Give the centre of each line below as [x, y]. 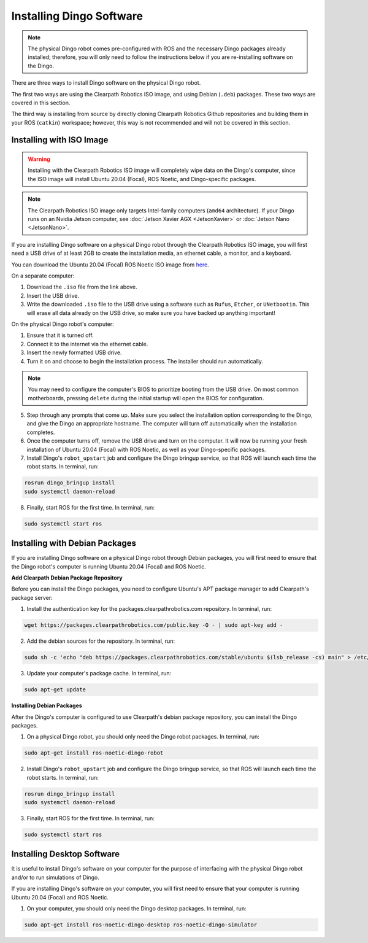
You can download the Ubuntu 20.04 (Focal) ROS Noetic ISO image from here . [110, 265]
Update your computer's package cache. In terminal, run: [99, 673]
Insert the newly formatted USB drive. [74, 352]
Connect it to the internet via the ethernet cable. [87, 344]
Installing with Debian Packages [74, 543]
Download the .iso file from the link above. [82, 287]
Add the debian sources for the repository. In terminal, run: [101, 641]
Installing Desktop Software [66, 854]
